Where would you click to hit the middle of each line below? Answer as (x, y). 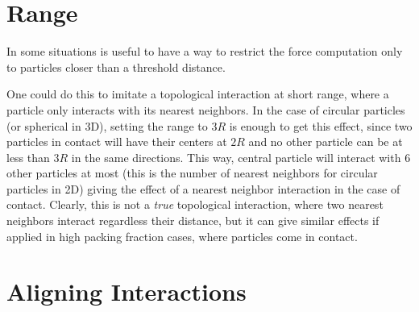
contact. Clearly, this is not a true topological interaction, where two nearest (195, 204)
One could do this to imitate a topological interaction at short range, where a (198, 94)
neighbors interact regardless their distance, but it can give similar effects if (193, 220)
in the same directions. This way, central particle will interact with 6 (241, 157)
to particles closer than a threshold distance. (116, 67)
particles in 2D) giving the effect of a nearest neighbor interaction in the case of (203, 188)
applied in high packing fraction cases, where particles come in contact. (182, 236)
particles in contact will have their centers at (117, 141)
